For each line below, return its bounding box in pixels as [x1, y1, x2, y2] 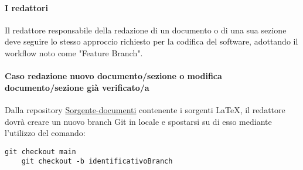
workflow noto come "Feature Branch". [5, 46, 143, 59]
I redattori [5, 1, 48, 13]
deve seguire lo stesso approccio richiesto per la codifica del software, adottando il [5, 35, 298, 47]
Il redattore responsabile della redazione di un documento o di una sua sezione [5, 23, 287, 36]
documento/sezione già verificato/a [5, 81, 149, 93]
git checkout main [5, 147, 76, 156]
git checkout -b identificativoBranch [21, 157, 173, 166]
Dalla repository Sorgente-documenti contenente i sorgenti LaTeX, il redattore [5, 103, 285, 115]
